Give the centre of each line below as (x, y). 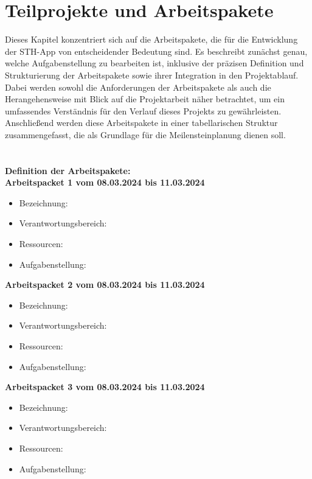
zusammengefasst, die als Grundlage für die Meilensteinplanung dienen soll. (145, 134)
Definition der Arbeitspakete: (68, 170)
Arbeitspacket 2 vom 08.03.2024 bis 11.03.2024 (105, 285)
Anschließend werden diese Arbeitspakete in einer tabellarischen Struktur (141, 123)
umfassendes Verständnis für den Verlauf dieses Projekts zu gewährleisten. (143, 110)
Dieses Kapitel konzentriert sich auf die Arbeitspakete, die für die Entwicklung (151, 39)
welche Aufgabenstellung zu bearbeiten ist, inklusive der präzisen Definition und (154, 63)
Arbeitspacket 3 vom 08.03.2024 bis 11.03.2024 (105, 387)
